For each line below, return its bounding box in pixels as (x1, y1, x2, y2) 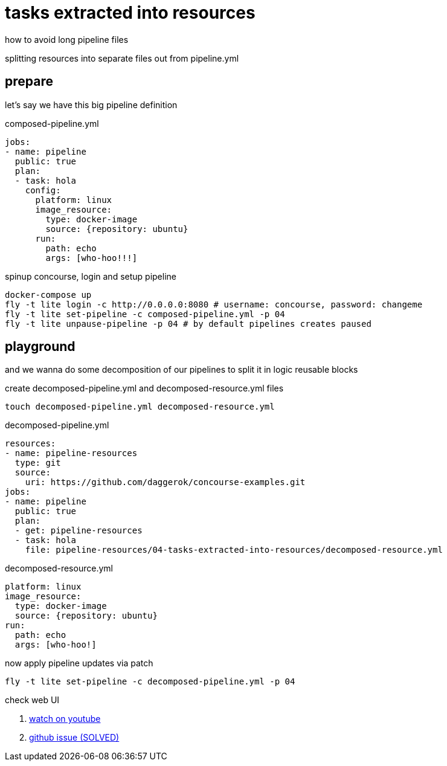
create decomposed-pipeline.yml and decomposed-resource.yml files (5, 383, 284, 394)
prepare (5, 74, 53, 89)
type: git (14, 458, 61, 468)
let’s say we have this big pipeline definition (5, 99, 178, 110)
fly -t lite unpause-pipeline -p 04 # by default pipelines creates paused (5, 318, 371, 329)
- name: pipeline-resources (5, 448, 138, 459)
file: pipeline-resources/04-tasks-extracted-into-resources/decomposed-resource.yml (25, 545, 443, 555)
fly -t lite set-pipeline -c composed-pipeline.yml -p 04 (5, 309, 285, 319)
